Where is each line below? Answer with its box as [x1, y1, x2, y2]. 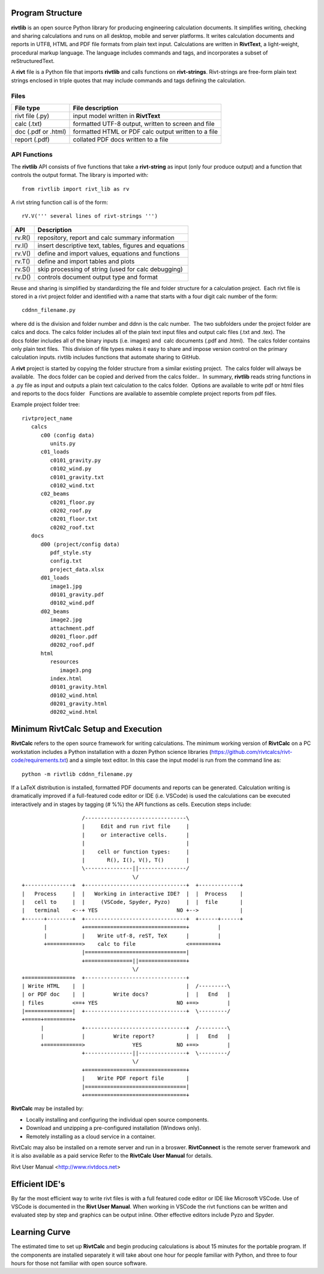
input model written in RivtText [73, 112, 160, 120]
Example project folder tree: [11, 401, 80, 408]
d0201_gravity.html [50, 701, 107, 707]
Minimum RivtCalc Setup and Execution [11, 724, 162, 734]
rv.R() [14, 233, 31, 242]
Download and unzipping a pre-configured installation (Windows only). [26, 1125, 201, 1132]
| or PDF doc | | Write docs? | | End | [22, 991, 231, 998]
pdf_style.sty [50, 549, 92, 556]
